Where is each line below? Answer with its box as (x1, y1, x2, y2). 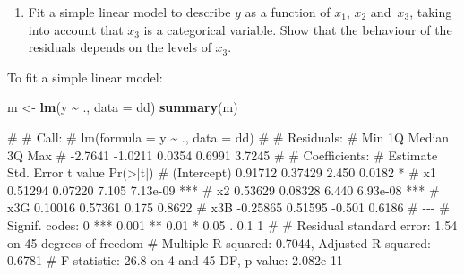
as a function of (245, 3, 331, 21)
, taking (409, 3, 452, 21)
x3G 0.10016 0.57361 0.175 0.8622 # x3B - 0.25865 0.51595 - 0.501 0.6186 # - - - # (7, 198, 450, 217)
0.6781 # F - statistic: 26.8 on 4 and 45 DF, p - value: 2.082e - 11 (7, 251, 343, 270)
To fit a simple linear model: (7, 67, 163, 86)
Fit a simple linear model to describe (28, 3, 231, 21)
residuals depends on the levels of (28, 38, 211, 56)
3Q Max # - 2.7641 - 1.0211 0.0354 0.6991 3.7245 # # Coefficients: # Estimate (7, 145, 438, 164)
